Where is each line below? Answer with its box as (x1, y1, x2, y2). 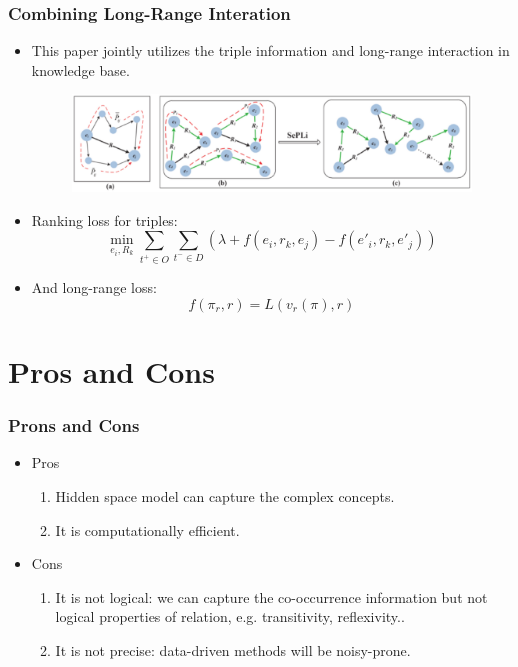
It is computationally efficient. (55, 519, 240, 540)
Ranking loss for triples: (31, 209, 178, 230)
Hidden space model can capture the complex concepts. (55, 485, 395, 506)
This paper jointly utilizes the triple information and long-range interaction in (31, 40, 510, 61)
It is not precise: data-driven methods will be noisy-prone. (55, 639, 411, 660)
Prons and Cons (8, 413, 140, 438)
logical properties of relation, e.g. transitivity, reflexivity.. (55, 606, 405, 627)
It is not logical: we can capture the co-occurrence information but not (55, 586, 488, 607)
